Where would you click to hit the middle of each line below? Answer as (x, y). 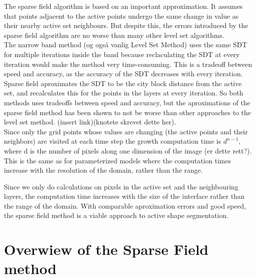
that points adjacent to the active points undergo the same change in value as (121, 15)
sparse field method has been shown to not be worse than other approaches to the (128, 112)
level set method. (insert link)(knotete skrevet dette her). (90, 122)
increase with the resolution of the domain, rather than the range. (103, 170)
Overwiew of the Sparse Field (106, 249)
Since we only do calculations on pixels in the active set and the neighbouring (121, 186)
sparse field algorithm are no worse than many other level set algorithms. (114, 35)
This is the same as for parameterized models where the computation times (117, 160)
